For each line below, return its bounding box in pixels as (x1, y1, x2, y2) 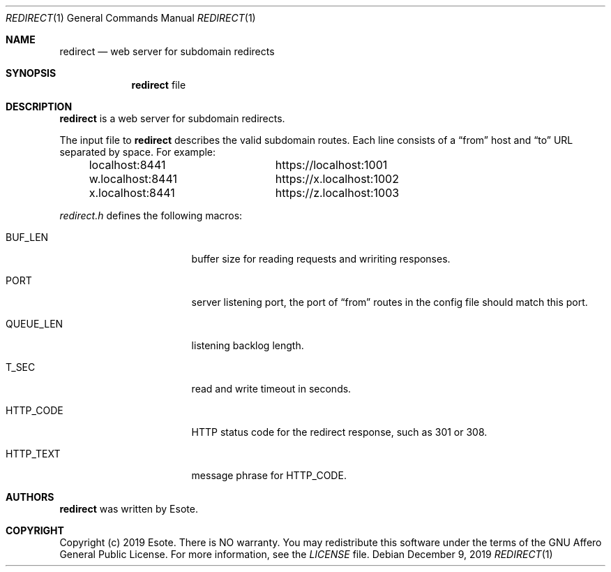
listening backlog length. (191, 339, 304, 351)
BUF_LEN (6, 231, 49, 243)
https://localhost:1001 (275, 158, 388, 172)
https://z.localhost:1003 (275, 186, 400, 200)
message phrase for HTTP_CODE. (191, 469, 347, 481)
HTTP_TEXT (6, 448, 61, 460)
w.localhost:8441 (89, 172, 177, 186)
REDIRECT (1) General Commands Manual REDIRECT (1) (6, 12, 256, 24)
